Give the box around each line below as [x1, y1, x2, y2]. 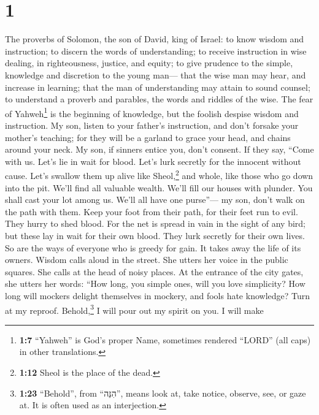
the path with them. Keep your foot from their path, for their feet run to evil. [5, 205, 298, 218]
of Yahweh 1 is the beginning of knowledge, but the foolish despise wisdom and [5, 105, 299, 120]
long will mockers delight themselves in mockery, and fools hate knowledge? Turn [5, 289, 310, 302]
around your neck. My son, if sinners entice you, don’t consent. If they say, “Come [5, 143, 314, 156]
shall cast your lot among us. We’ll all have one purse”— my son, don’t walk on [5, 193, 305, 206]
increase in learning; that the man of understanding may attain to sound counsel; [5, 80, 310, 93]
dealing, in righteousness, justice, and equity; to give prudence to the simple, [5, 56, 293, 69]
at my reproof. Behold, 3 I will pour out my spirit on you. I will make [5, 302, 264, 316]
